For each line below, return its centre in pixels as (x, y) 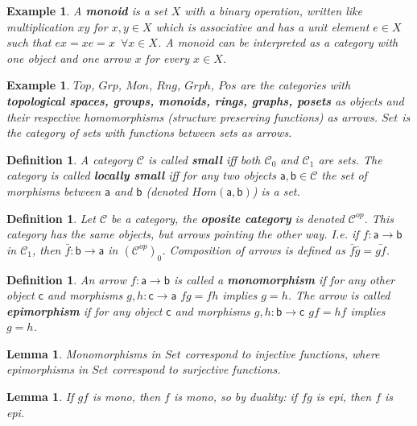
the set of (344, 175)
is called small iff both (204, 159)
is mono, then (126, 397)
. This (379, 218)
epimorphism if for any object (85, 310)
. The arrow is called (339, 295)
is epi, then (344, 397)
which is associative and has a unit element (262, 26)
